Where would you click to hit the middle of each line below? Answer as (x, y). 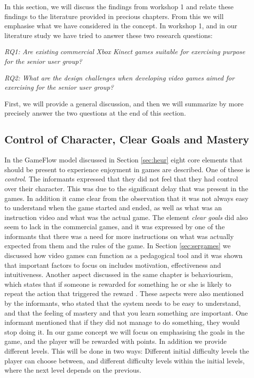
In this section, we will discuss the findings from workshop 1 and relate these (119, 6)
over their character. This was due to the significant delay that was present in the (126, 188)
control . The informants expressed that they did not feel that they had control (121, 179)
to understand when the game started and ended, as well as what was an (113, 208)
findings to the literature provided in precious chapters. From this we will (114, 16)
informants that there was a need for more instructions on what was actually (119, 236)
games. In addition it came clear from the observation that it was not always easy (127, 198)
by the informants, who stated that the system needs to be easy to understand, (123, 303)
